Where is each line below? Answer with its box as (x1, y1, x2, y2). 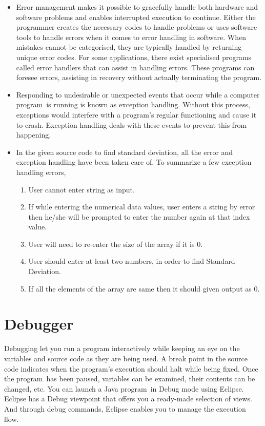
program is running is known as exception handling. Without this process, (16, 99, 250, 110)
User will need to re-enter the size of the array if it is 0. (28, 238, 203, 249)
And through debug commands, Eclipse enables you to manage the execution (4, 403, 246, 414)
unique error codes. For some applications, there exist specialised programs (16, 51, 252, 62)
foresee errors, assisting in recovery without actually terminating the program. (16, 72, 262, 83)
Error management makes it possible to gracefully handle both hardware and (16, 2, 258, 12)
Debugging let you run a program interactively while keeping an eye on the (4, 343, 240, 354)
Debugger (4, 313, 74, 334)
